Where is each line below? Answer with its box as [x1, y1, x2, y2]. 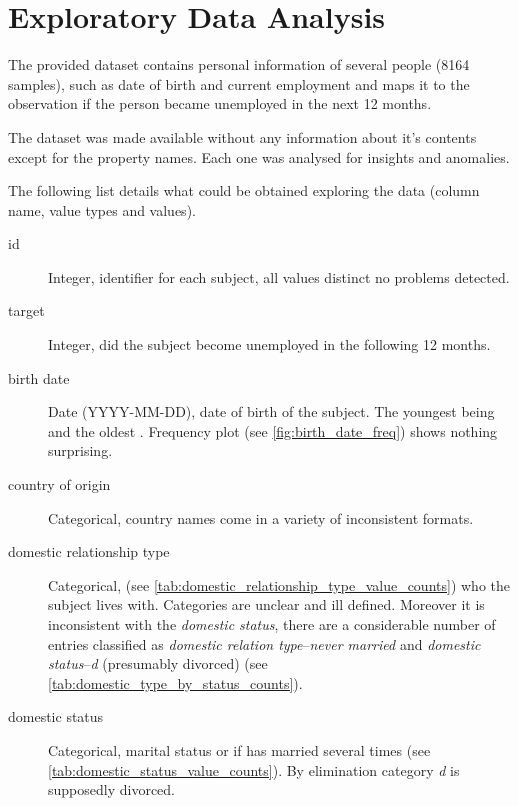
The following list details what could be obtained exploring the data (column [8, 180, 480, 201]
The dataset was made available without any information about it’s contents [8, 126, 477, 147]
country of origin [8, 474, 111, 495]
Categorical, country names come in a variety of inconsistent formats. [48, 507, 474, 528]
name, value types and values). [8, 199, 196, 220]
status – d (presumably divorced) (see [48, 653, 268, 674]
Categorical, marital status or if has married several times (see [48, 739, 431, 760]
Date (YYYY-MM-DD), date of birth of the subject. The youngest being [48, 401, 495, 422]
